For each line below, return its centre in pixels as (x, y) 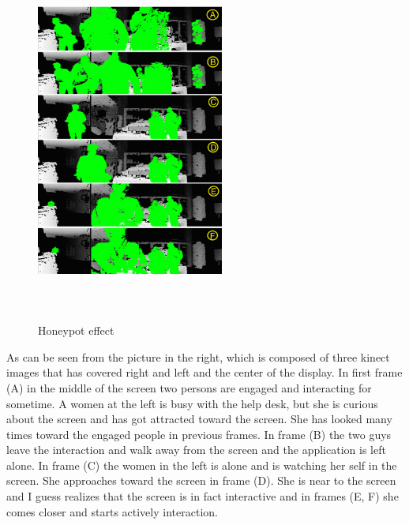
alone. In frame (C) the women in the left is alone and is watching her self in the (202, 465)
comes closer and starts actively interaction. (112, 511)
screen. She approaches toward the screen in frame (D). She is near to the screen (201, 480)
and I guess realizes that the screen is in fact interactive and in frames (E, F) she (203, 496)
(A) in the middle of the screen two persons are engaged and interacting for (189, 387)
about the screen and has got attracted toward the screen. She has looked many (199, 419)
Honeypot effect (76, 330)
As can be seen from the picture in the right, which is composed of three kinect (198, 356)
